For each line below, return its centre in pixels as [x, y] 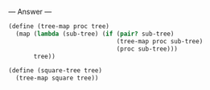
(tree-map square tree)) [57, 78]
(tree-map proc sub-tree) [160, 41]
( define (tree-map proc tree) [59, 27]
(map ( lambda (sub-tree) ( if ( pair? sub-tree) [95, 34]
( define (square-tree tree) [56, 71]
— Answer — [30, 12]
